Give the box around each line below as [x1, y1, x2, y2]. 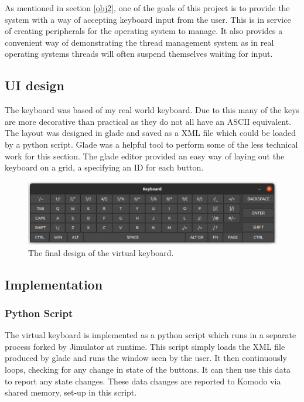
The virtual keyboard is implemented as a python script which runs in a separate [5, 329, 296, 341]
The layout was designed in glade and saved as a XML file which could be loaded [5, 127, 296, 139]
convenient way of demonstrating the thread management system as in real [5, 36, 274, 48]
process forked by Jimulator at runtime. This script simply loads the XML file [5, 340, 285, 352]
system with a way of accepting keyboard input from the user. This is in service [5, 13, 291, 25]
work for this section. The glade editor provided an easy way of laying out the [5, 149, 285, 162]
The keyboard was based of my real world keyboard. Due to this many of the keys [5, 104, 300, 116]
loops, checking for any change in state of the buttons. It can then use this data [5, 363, 291, 375]
